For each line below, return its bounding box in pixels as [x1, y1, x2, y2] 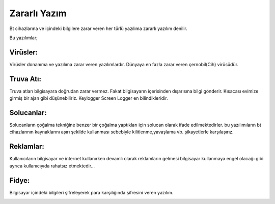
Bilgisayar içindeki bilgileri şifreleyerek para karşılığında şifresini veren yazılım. [9, 189, 174, 195]
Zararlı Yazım [9, 8, 67, 19]
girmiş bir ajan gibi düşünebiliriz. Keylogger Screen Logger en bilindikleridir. [9, 95, 168, 101]
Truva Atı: [9, 74, 42, 83]
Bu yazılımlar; [9, 35, 38, 41]
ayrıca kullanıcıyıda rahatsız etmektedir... [9, 163, 95, 169]
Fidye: [9, 176, 30, 185]
